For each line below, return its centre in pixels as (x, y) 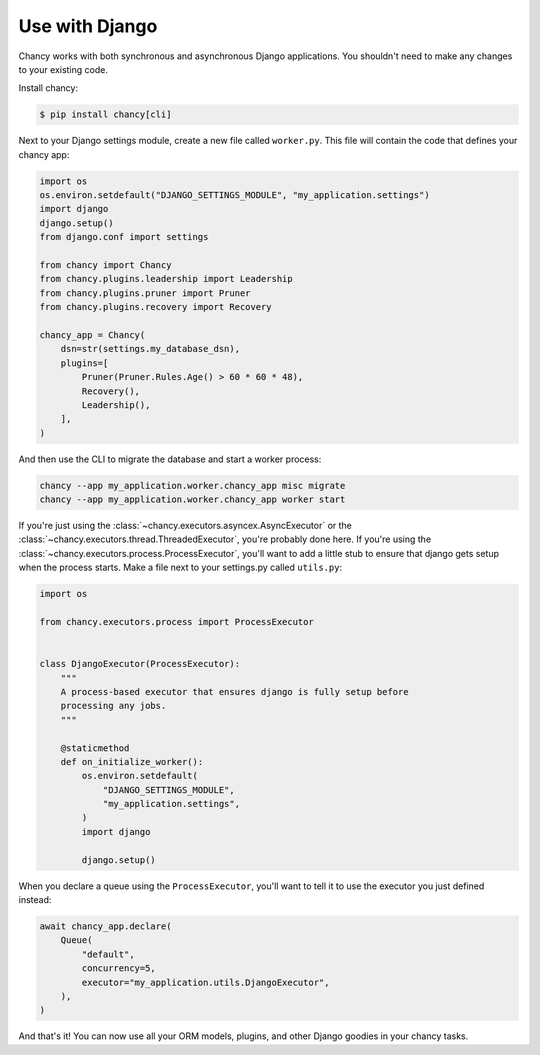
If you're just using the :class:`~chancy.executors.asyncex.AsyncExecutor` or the (185, 526)
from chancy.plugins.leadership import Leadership (166, 279)
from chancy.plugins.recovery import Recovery (155, 307)
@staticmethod (95, 748)
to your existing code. (63, 69)
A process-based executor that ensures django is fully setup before (234, 691)
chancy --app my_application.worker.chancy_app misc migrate (192, 485)
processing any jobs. (113, 706)
